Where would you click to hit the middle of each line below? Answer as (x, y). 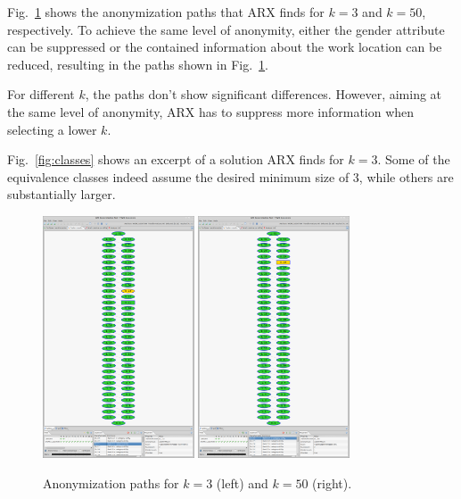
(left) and (242, 482)
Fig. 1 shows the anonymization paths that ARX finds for (166, 12)
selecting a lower (52, 129)
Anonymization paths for (111, 482)
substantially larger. (62, 194)
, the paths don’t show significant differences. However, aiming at (263, 94)
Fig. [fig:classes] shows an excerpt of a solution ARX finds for (176, 159)
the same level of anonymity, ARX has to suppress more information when (211, 111)
